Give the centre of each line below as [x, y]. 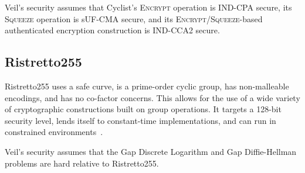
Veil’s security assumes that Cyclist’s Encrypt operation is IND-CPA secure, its [148, 7]
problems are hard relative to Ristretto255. [82, 163]
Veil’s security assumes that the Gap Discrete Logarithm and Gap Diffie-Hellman [151, 151]
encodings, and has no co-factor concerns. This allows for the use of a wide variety [152, 97]
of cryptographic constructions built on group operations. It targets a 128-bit [143, 109]
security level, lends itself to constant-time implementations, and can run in [140, 120]
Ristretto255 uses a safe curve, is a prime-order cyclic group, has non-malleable [147, 86]
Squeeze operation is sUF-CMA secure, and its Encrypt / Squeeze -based [134, 18]
